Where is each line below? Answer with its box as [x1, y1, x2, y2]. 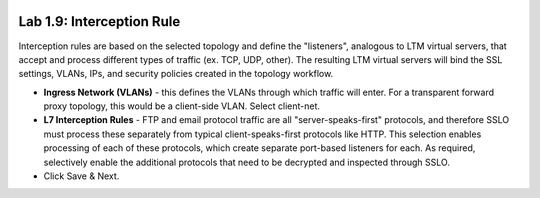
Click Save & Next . [43, 170, 120, 182]
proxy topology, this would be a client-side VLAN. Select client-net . [43, 100, 320, 112]
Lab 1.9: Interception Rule [18, 13, 181, 30]
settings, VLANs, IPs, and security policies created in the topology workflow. [18, 68, 334, 80]
